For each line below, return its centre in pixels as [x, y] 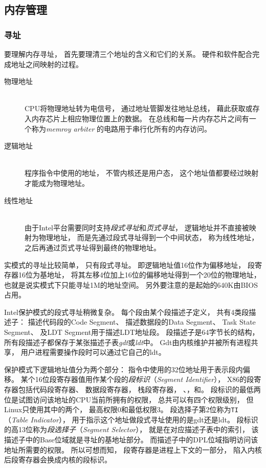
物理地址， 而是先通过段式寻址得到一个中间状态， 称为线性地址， [149, 237]
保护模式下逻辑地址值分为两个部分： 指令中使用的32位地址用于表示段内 [124, 369]
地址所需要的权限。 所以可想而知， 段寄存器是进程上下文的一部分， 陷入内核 [133, 449]
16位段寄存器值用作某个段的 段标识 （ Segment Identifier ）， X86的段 [145, 379]
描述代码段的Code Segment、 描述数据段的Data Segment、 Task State [142, 322]
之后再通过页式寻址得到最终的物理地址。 [93, 247]
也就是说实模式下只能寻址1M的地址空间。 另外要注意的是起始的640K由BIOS [131, 284]
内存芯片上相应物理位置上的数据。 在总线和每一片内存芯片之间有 [140, 118]
